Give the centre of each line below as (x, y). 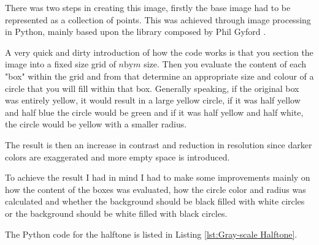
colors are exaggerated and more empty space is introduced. (117, 156)
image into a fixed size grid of (60, 64)
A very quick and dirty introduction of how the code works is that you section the (159, 52)
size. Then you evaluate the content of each (225, 64)
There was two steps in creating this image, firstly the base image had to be (148, 7)
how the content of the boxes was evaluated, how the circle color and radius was (156, 189)
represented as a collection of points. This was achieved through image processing (158, 19)
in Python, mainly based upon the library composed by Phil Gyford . (136, 32)
